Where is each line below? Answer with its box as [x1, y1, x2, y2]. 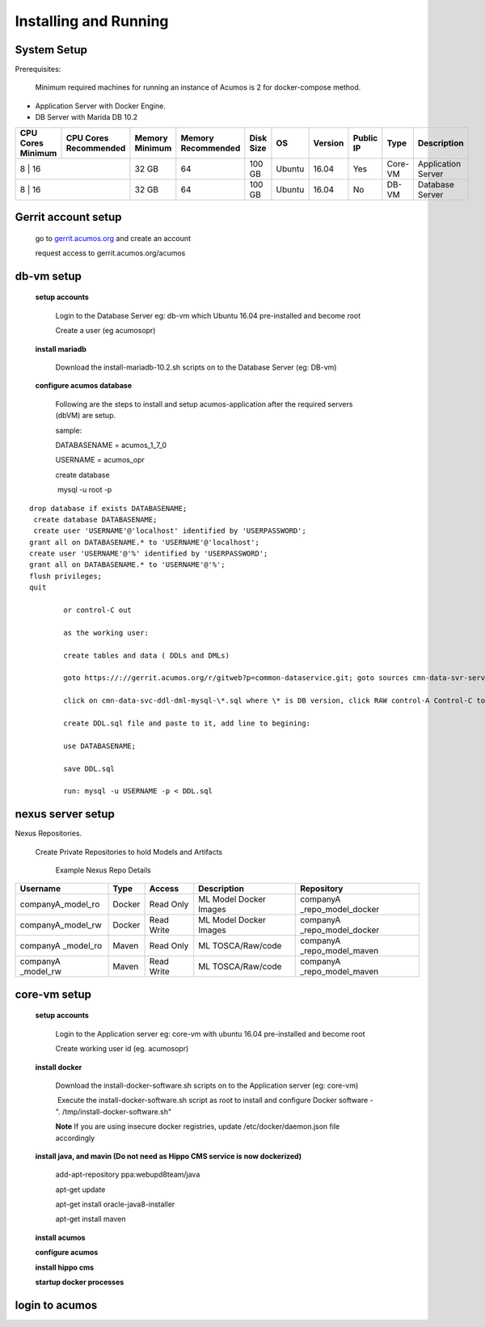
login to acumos [15, 1298, 98, 1312]
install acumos [35, 1232, 86, 1242]
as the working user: [63, 628, 150, 637]
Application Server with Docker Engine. [35, 101, 166, 111]
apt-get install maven [55, 1214, 126, 1224]
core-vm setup [15, 987, 92, 1001]
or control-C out [63, 606, 133, 615]
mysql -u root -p [57, 485, 112, 495]
